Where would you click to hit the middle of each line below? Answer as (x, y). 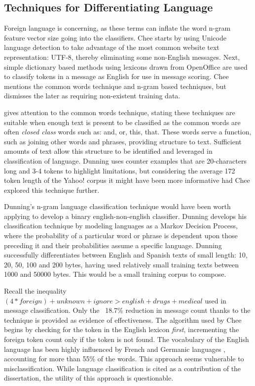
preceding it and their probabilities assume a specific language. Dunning (113, 245)
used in (216, 300)
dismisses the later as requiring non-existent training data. (92, 96)
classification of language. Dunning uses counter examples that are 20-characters (125, 160)
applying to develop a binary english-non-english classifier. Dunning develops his (125, 216)
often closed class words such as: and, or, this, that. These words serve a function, (128, 132)
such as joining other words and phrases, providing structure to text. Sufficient (123, 141)
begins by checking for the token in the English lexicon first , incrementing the (122, 329)
